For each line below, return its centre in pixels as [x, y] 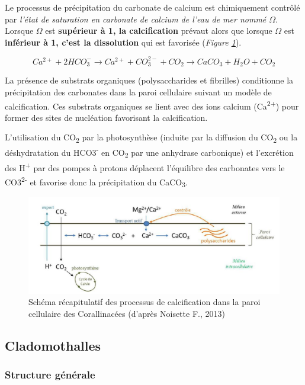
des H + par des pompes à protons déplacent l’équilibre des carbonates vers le [145, 167]
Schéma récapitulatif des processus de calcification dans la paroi [145, 302]
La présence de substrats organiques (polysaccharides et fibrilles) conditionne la [149, 80]
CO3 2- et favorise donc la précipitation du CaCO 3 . [96, 181]
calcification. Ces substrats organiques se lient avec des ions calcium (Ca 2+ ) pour [152, 105]
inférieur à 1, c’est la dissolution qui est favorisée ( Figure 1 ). [123, 42]
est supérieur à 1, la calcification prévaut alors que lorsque [159, 31]
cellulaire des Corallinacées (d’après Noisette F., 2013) [127, 313]
